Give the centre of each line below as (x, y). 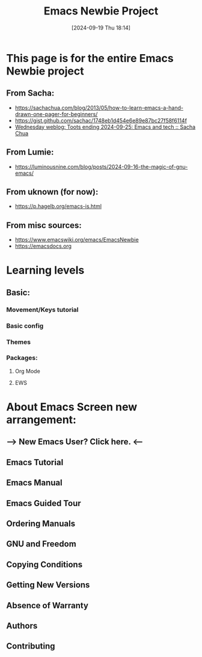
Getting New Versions (48, 585)
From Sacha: (30, 93)
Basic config (25, 326)
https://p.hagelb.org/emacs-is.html (58, 206)
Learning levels (45, 270)
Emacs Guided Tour (44, 503)
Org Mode (27, 371)
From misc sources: (44, 225)
